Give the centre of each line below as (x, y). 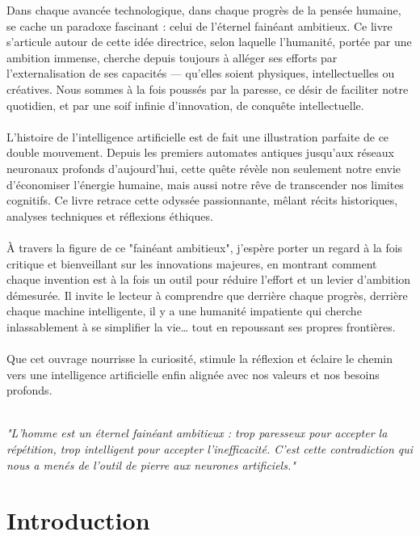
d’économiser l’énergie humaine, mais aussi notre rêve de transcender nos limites (205, 184)
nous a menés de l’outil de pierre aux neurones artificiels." (151, 464)
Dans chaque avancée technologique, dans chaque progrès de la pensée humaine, (204, 10)
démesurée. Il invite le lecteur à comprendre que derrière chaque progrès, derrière (207, 295)
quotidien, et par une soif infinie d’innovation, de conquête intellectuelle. (185, 105)
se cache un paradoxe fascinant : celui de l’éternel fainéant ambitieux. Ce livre (199, 25)
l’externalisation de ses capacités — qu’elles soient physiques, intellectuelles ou (201, 73)
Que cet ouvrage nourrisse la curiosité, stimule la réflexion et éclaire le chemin (200, 359)
